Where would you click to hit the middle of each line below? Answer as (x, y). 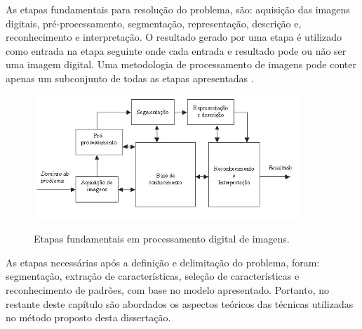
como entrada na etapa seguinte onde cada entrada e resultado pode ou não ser (176, 50)
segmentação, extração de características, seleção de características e (153, 276)
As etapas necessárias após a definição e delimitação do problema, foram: (163, 262)
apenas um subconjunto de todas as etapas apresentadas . (130, 78)
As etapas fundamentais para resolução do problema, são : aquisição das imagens (178, 9)
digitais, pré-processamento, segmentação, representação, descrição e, (154, 23)
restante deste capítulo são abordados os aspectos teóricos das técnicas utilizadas (180, 303)
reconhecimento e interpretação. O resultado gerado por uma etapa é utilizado (174, 37)
